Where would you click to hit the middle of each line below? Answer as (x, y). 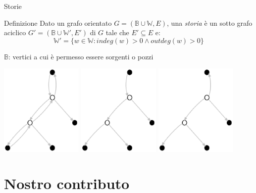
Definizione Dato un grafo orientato (58, 23)
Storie (13, 6)
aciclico (15, 32)
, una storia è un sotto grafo (210, 23)
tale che (117, 32)
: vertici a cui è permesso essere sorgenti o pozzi (81, 56)
